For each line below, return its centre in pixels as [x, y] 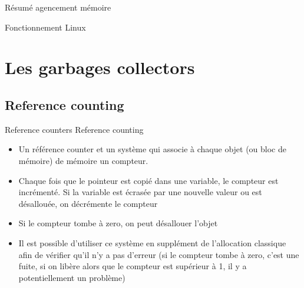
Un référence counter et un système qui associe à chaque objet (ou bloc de [152, 149]
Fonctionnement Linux [45, 27]
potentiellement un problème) [72, 277]
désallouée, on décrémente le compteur [88, 203]
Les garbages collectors [100, 67]
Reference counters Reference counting [74, 129]
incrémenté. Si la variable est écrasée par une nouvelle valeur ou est [140, 192]
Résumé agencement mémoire [58, 7]
